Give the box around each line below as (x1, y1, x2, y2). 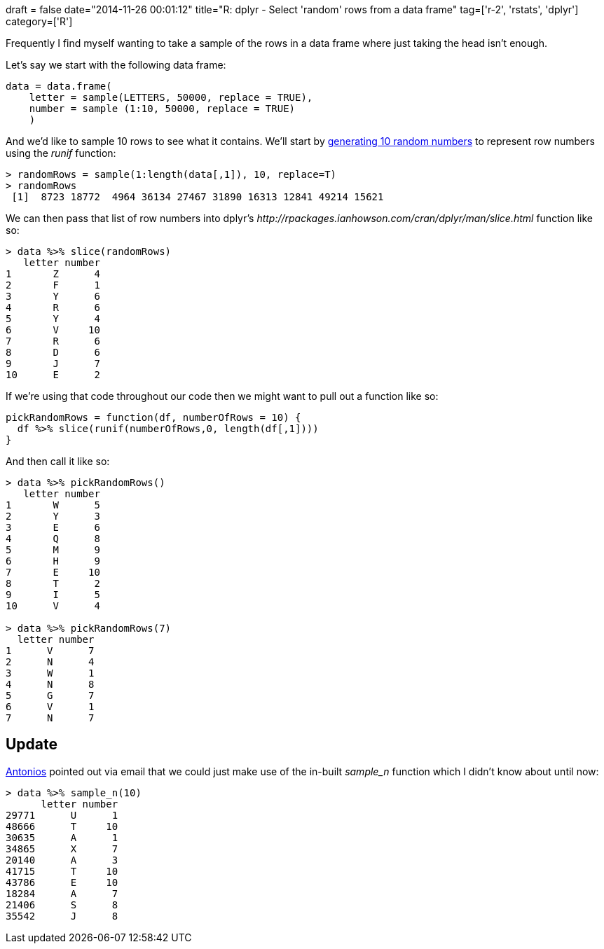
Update (6, 735, 58, 754)
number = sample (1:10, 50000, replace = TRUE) (29, 103, 296, 114)
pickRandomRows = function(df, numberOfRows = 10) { (6, 412, 301, 423)
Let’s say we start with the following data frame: (6, 59, 226, 71)
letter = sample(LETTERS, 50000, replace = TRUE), (29, 92, 313, 103)
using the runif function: (6, 147, 116, 159)
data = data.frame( (6, 81, 112, 92)
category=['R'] (6, 15, 73, 27)
